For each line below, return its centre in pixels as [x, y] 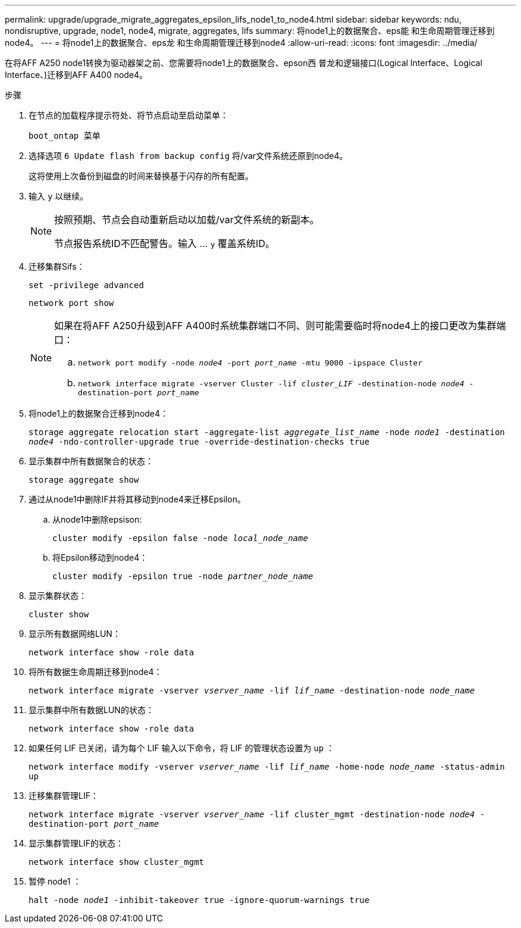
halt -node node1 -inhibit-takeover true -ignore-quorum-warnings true [199, 900]
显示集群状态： [58, 596]
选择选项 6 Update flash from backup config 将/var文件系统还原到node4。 [188, 156]
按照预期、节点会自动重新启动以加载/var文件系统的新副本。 [187, 220]
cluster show [59, 614]
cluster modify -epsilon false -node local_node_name [180, 538]
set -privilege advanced [86, 285]
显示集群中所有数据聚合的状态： [91, 461]
